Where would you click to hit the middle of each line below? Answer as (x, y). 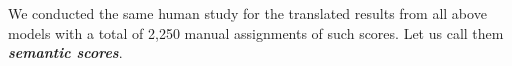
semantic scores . (65, 52)
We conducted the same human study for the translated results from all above (247, 13)
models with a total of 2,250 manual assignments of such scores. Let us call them (256, 32)
